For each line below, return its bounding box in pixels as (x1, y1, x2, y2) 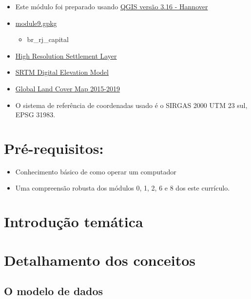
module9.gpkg (15, 18, 57, 28)
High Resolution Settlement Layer (15, 50, 117, 61)
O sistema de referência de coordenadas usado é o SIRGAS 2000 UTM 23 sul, (15, 100, 248, 110)
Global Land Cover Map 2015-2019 (15, 83, 120, 93)
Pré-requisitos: (4, 138, 104, 158)
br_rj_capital (27, 34, 69, 44)
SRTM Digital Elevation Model (15, 67, 109, 77)
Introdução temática (4, 212, 143, 232)
